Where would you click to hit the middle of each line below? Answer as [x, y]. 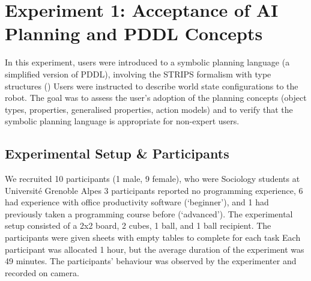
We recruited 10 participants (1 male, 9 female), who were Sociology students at [152, 179]
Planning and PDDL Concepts [134, 33]
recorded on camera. [42, 272]
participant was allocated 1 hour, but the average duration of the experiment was [155, 249]
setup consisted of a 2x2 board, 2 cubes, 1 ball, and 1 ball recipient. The [138, 225]
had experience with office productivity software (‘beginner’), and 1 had [137, 202]
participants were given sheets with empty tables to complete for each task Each [153, 237]
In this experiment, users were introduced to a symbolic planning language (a [147, 62]
